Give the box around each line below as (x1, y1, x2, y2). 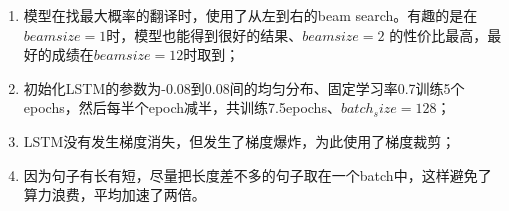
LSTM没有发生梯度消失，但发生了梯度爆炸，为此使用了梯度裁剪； (23, 130, 456, 151)
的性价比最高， (389, 24, 488, 45)
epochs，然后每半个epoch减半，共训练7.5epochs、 (23, 97, 341, 118)
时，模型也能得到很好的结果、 (106, 24, 303, 45)
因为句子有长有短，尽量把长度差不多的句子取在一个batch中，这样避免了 (23, 164, 492, 185)
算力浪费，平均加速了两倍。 (23, 184, 206, 205)
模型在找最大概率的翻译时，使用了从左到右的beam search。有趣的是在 (23, 5, 478, 25)
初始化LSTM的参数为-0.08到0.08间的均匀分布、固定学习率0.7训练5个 (23, 77, 465, 98)
